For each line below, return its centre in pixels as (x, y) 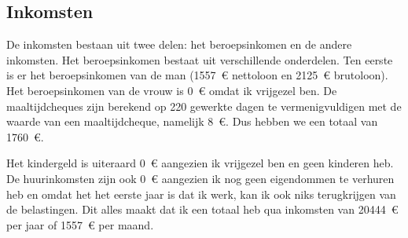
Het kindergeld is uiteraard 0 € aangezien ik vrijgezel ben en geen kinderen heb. (200, 163)
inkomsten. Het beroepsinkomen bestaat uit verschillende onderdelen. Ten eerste (200, 59)
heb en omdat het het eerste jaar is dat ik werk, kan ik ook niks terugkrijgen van (201, 194)
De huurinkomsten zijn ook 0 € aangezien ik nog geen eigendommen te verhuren (200, 178)
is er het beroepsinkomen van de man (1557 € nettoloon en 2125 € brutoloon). (197, 75)
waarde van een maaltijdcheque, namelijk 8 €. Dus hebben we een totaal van (192, 121)
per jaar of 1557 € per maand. (80, 224)
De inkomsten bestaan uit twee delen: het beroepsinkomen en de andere (179, 44)
